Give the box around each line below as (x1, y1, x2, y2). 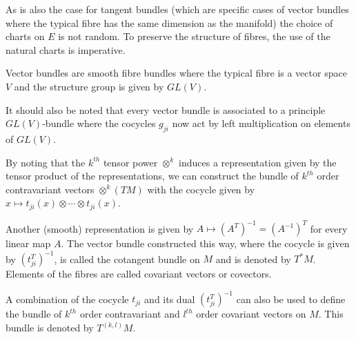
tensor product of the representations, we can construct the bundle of (6, 168, 299, 183)
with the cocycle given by (147, 182, 255, 196)
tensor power (103, 155, 158, 169)
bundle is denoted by (6, 320, 94, 335)
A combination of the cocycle (6, 291, 129, 306)
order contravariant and (79, 307, 180, 321)
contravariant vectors (6, 182, 95, 196)
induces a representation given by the (179, 155, 337, 169)
